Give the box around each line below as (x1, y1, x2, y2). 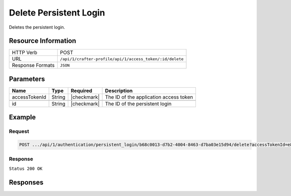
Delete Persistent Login (9, 7, 105, 18)
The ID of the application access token (105, 94, 194, 100)
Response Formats (12, 62, 55, 69)
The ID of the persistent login (105, 100, 172, 107)
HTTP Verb (12, 49, 37, 56)
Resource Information (9, 37, 76, 45)
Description (105, 87, 133, 94)
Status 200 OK (9, 165, 43, 171)
